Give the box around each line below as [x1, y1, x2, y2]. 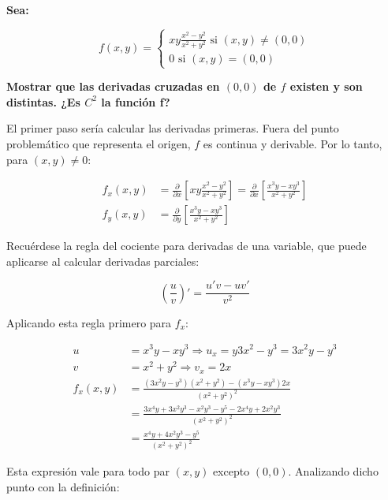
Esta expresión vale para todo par [6, 463, 170, 479]
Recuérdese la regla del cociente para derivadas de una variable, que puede [6, 237, 367, 254]
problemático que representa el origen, [6, 135, 191, 151]
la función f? [101, 93, 170, 110]
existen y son [289, 78, 363, 95]
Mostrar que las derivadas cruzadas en [6, 78, 220, 95]
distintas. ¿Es [6, 93, 80, 110]
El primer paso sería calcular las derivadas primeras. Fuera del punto [6, 120, 339, 136]
